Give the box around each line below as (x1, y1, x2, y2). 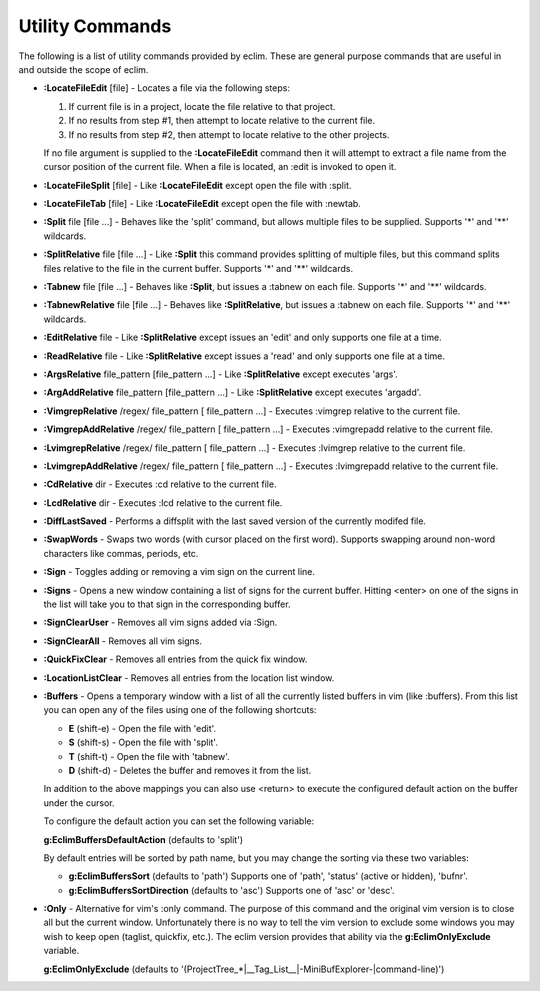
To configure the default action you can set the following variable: (43, 815, 315, 827)
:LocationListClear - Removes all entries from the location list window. (43, 671, 335, 684)
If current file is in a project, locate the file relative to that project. (68, 100, 336, 112)
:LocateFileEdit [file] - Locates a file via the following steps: (43, 82, 290, 94)
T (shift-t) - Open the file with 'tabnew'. (68, 750, 230, 762)
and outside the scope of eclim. (18, 63, 149, 75)
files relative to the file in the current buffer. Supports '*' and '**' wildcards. (43, 262, 354, 274)
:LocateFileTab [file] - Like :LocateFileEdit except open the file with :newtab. (43, 198, 362, 210)
